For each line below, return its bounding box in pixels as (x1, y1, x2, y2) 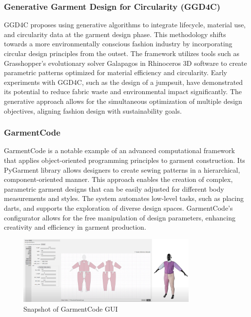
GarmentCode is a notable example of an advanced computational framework (4, 145, 235, 156)
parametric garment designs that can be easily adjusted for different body (4, 183, 224, 194)
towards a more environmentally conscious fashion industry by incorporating (4, 39, 232, 49)
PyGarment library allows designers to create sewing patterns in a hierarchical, (4, 164, 240, 175)
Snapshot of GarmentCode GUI (23, 303, 118, 314)
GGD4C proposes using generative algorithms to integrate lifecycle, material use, (4, 20, 246, 30)
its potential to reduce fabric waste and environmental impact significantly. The (4, 86, 242, 97)
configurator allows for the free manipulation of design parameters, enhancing (4, 212, 235, 222)
